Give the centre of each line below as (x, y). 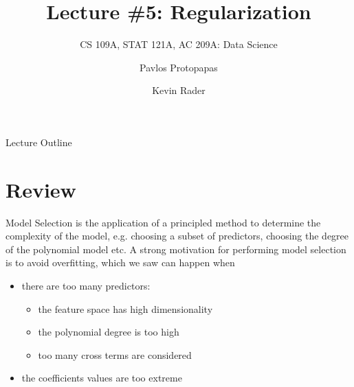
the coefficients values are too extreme (102, 378)
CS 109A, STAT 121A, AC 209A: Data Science (179, 44)
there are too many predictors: (86, 285)
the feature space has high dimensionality (125, 308)
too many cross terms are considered (115, 354)
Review (41, 189)
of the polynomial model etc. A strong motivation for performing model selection (176, 249)
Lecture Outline (39, 142)
